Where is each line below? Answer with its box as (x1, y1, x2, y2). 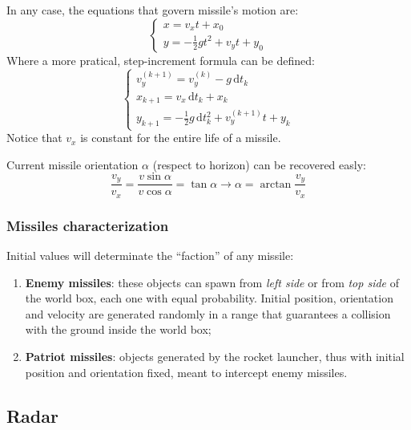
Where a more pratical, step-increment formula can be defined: (6, 51, 315, 68)
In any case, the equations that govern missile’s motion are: (6, 2, 299, 18)
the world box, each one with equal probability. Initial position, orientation (25, 290, 393, 306)
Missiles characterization (6, 215, 169, 235)
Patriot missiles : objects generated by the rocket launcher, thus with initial (25, 347, 405, 364)
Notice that (6, 129, 62, 146)
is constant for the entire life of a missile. (80, 129, 281, 146)
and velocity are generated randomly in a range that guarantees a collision (25, 305, 391, 322)
